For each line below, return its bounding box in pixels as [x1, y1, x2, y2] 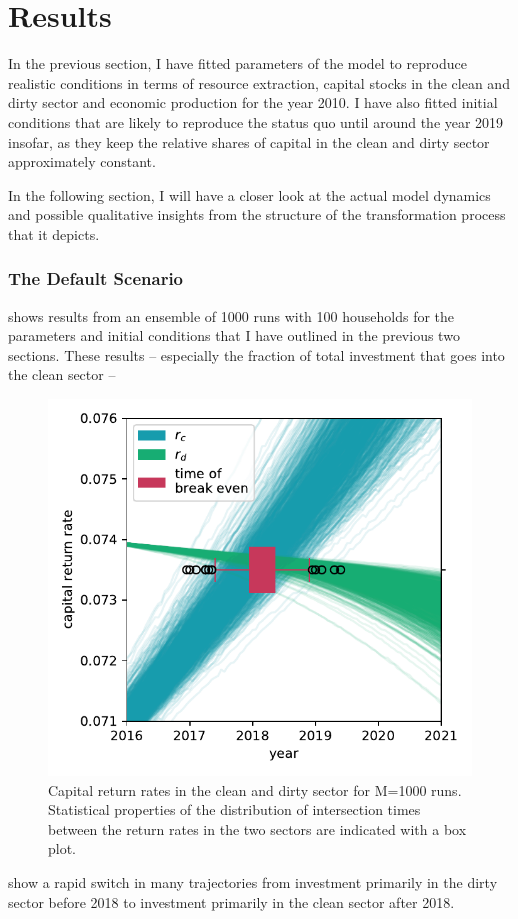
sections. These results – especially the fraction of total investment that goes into [8, 344, 505, 365]
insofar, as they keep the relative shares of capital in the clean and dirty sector [8, 131, 490, 152]
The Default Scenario [8, 266, 184, 291]
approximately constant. [8, 151, 156, 172]
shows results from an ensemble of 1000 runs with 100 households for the [8, 305, 455, 326]
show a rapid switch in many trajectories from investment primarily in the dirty [8, 871, 498, 892]
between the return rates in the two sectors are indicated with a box [48, 818, 467, 839]
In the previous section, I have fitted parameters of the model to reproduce [8, 53, 467, 74]
